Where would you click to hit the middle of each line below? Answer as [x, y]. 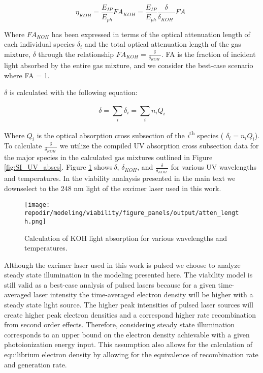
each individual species [39, 44]
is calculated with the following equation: [73, 92]
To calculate [23, 146]
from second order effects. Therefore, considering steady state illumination [120, 324]
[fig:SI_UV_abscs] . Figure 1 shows [58, 167]
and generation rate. [36, 364]
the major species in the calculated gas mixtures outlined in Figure [108, 157]
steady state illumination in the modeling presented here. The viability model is [128, 275]
